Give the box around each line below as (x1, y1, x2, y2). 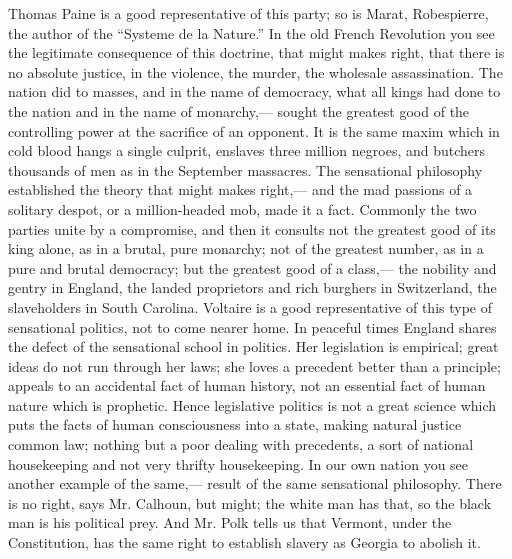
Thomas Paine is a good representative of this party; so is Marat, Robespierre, (8, 3, 489, 23)
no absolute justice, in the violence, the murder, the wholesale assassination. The (8, 61, 503, 82)
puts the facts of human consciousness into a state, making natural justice (8, 414, 462, 435)
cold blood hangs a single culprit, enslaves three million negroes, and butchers (8, 140, 486, 161)
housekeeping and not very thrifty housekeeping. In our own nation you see (8, 453, 469, 474)
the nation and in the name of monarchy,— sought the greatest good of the (8, 100, 470, 121)
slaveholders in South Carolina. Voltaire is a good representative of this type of (8, 296, 492, 317)
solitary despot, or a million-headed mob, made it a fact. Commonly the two (8, 198, 477, 219)
